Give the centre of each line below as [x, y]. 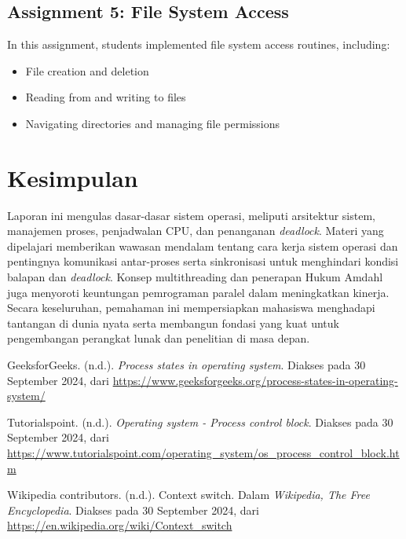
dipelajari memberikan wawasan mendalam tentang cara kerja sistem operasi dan [203, 246]
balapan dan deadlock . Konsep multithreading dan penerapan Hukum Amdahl [195, 277]
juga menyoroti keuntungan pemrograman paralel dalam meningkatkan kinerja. [198, 292]
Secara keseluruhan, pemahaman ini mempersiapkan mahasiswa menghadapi [191, 308]
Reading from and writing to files [106, 97]
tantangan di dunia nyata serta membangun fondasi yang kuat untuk [173, 323]
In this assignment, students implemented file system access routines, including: [199, 44]
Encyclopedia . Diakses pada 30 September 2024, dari [133, 510]
